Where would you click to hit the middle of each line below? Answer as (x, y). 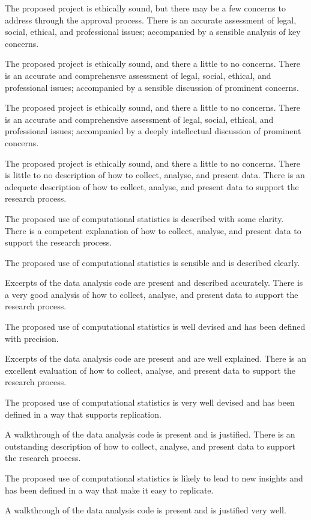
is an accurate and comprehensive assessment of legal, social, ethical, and (139, 119)
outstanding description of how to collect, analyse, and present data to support (150, 446)
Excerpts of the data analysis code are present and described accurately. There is (154, 283)
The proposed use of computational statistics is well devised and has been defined (155, 327)
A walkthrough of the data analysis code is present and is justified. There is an (150, 434)
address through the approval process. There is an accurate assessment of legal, (151, 20)
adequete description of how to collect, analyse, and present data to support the (152, 186)
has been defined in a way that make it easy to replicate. (109, 490)
